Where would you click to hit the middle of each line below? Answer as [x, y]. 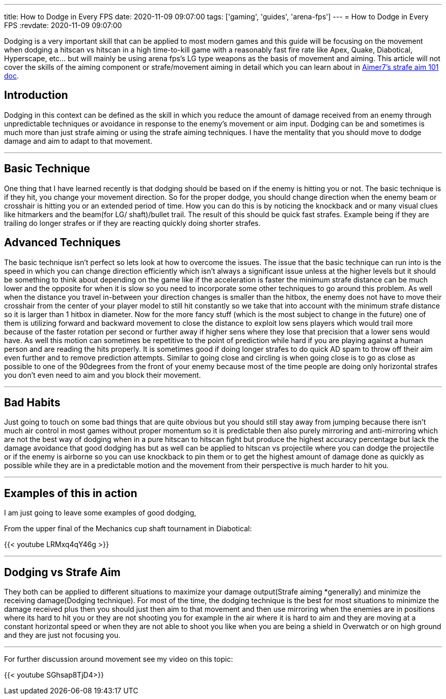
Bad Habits [32, 402]
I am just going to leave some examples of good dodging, [100, 513]
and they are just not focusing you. [62, 635]
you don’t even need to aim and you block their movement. [103, 375]
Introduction [36, 95]
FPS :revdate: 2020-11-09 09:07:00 [63, 25]
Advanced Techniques [63, 243]
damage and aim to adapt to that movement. [78, 141]
